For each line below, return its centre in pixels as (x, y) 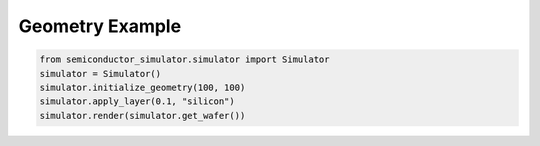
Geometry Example (100, 26)
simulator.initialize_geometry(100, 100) (142, 87)
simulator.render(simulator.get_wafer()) (142, 115)
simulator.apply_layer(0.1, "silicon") (137, 101)
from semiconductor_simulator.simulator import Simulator (184, 59)
